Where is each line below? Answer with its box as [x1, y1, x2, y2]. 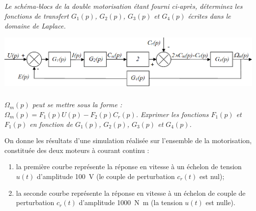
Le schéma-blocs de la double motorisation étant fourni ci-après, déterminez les [4, 1, 243, 11]
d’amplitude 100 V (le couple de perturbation [37, 171, 175, 181]
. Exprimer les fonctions [136, 109, 209, 119]
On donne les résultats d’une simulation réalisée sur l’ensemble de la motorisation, [4, 135, 252, 146]
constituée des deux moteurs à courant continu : [4, 145, 149, 155]
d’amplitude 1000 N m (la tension [79, 197, 183, 208]
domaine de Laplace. [4, 20, 66, 30]
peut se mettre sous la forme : [32, 99, 122, 110]
